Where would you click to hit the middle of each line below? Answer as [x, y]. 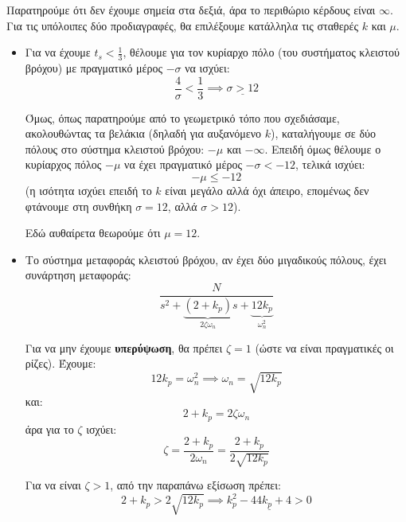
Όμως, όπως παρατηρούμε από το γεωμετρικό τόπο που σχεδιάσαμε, [182, 117]
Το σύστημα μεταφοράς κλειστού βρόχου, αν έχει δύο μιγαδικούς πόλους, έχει [206, 259]
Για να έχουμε [58, 52]
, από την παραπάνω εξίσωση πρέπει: [195, 485]
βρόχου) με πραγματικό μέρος [94, 68]
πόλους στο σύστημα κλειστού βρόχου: [115, 148]
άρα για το [49, 429]
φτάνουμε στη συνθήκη [78, 206]
